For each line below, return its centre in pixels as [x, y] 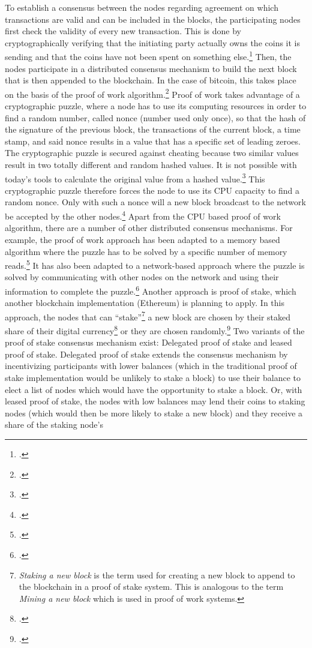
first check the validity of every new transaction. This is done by [123, 31]
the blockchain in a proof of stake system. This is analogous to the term [151, 586]
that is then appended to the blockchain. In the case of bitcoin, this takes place [151, 80]
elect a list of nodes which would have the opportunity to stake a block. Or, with [154, 389]
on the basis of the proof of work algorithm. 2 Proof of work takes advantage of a [152, 93]
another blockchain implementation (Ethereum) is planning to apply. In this [145, 303]
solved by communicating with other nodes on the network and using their [142, 277]
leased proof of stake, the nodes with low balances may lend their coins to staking [155, 401]
